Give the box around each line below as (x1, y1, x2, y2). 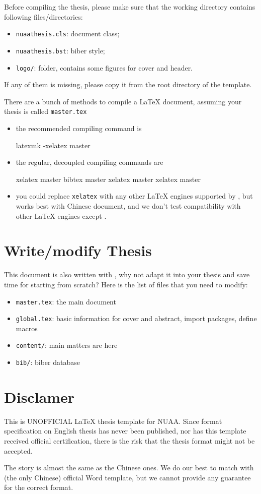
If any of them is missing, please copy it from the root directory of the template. (4, 79, 252, 90)
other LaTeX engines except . (16, 210, 107, 221)
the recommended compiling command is (16, 123, 142, 133)
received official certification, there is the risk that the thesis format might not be (4, 436, 255, 446)
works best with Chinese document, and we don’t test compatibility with (16, 201, 241, 211)
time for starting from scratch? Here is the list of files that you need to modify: (4, 279, 248, 289)
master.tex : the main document (16, 296, 116, 306)
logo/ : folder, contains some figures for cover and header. (16, 62, 193, 73)
